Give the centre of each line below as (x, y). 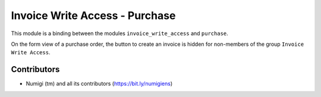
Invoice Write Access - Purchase (93, 15)
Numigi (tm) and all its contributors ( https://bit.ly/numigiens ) (99, 84)
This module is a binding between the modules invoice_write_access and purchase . (119, 33)
